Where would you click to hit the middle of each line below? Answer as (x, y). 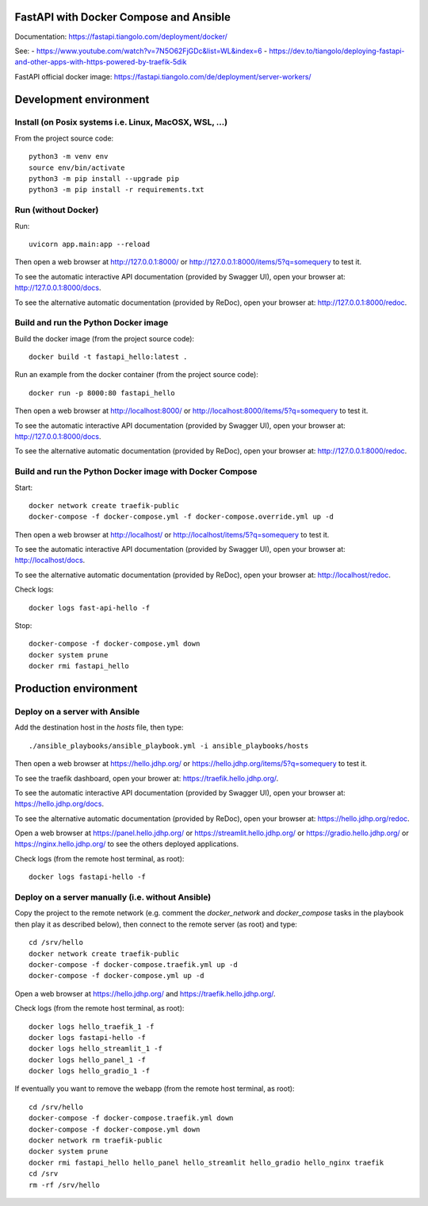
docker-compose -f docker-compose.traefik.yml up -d (133, 964)
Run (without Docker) (57, 210)
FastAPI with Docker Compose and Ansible (123, 17)
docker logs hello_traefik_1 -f (92, 1027)
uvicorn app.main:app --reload (90, 244)
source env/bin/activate (77, 168)
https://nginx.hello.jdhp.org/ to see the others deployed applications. (127, 844)
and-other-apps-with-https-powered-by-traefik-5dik (101, 62)
